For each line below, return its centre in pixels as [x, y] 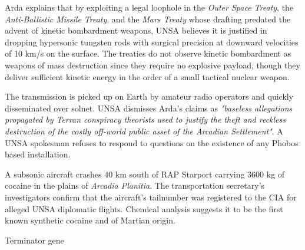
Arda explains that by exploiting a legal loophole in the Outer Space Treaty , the [149, 7]
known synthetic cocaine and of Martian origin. [90, 220]
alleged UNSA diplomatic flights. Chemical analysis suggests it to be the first [144, 208]
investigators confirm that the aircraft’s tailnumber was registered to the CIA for [151, 197]
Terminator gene [34, 240]
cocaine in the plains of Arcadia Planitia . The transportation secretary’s [135, 185]
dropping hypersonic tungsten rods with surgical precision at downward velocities [152, 42]
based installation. [38, 154]
